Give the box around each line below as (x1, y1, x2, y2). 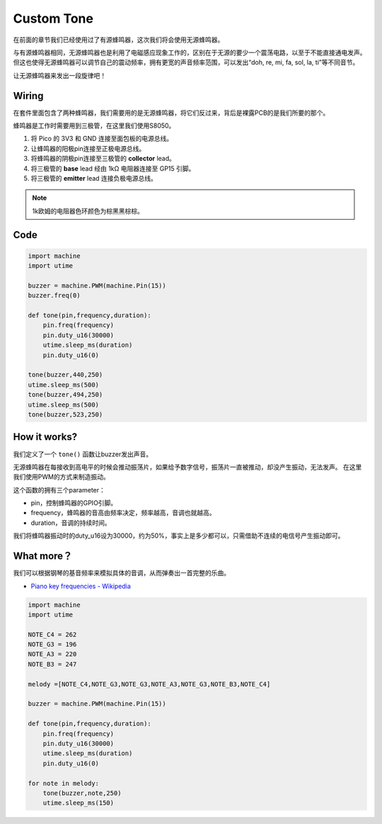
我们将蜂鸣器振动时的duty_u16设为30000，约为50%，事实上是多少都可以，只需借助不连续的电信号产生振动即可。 (13, 531, 345, 540)
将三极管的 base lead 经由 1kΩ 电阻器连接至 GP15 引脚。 (30, 164, 195, 173)
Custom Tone (13, 11, 93, 26)
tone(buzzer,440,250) (28, 371, 103, 379)
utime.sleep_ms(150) (42, 799, 115, 807)
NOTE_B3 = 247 (28, 660, 77, 668)
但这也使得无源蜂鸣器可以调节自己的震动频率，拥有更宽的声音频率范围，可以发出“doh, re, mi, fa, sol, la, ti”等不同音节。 (13, 58, 359, 67)
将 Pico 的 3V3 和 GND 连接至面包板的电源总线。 (30, 135, 173, 143)
